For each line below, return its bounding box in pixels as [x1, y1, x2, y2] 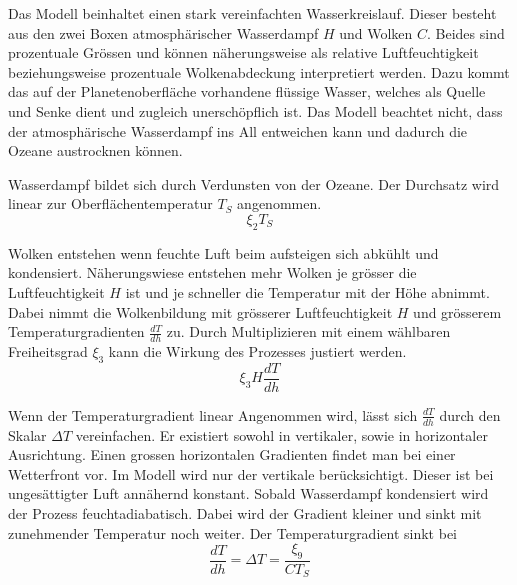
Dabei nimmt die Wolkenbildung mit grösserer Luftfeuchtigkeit [8, 301, 393, 322]
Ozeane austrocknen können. [8, 140, 183, 161]
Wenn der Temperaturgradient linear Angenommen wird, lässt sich [8, 404, 418, 425]
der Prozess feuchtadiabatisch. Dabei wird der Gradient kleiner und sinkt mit [8, 503, 482, 523]
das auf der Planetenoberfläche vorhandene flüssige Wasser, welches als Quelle [8, 81, 486, 102]
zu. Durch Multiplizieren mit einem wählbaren [166, 321, 451, 342]
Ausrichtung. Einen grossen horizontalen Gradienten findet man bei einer [8, 444, 456, 465]
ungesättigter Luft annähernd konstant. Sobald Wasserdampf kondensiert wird [8, 483, 489, 504]
